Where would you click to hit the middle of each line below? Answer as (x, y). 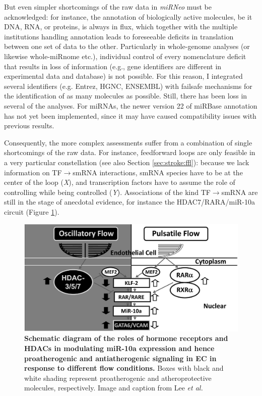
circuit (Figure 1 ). (32, 211)
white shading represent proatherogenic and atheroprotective (118, 378)
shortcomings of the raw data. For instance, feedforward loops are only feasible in (130, 152)
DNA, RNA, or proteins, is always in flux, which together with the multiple (121, 27)
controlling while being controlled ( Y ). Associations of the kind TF (107, 192)
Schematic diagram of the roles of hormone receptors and (126, 338)
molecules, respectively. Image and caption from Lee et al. (114, 388)
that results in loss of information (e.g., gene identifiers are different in (113, 66)
